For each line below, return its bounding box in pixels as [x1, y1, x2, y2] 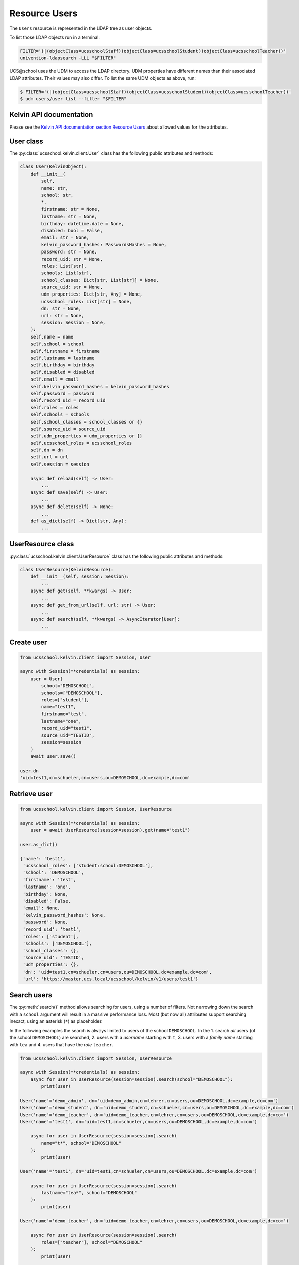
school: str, [41, 192, 74, 198]
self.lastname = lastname [30, 355, 95, 361]
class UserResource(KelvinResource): [20, 567, 114, 572]
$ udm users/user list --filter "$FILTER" [20, 96, 127, 102]
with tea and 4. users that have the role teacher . [9, 1041, 114, 1047]
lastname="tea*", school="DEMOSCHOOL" [41, 1190, 137, 1196]
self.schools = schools [30, 412, 89, 417]
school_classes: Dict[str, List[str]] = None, [41, 277, 159, 283]
